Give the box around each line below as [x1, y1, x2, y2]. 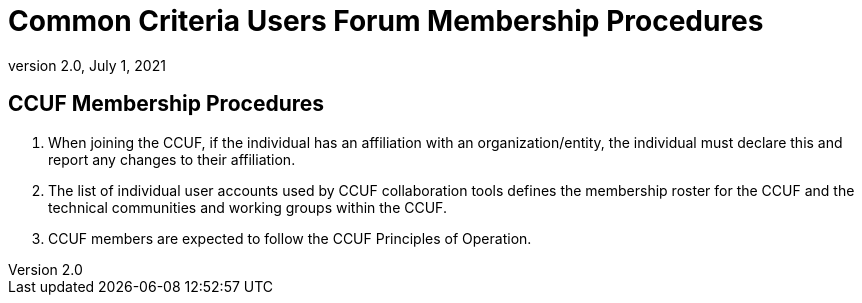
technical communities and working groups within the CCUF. [48, 198, 447, 216]
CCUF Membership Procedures [8, 91, 325, 117]
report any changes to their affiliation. [48, 150, 296, 168]
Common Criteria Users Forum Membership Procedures [8, 4, 764, 38]
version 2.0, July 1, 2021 [8, 56, 166, 74]
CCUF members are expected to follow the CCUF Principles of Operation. [48, 229, 532, 247]
